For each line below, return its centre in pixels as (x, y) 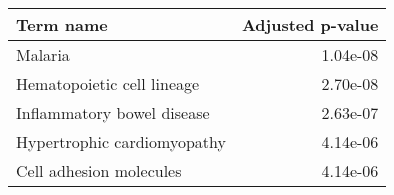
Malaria (43, 54)
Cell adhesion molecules (99, 170)
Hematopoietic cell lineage (108, 83)
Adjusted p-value (310, 24)
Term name (62, 24)
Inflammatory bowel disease (113, 112)
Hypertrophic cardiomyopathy (121, 141)
